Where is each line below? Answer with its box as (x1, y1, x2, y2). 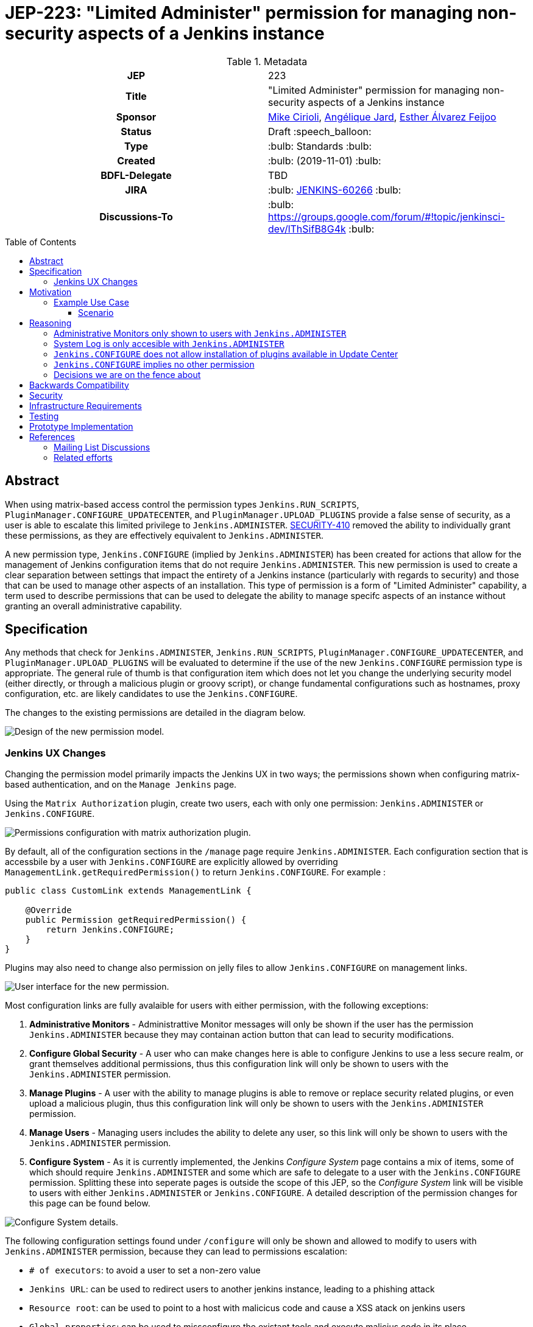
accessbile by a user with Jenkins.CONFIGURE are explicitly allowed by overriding (5, 856, 338, 867)
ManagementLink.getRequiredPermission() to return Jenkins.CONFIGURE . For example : (5, 867, 386, 878)
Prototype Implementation (29, 421, 133, 432)
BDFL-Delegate (101, 169, 172, 181)
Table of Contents (5, 236, 77, 247)
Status (121, 125, 152, 138)
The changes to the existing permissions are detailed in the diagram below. (5, 707, 306, 718)
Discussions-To (99, 210, 173, 223)
